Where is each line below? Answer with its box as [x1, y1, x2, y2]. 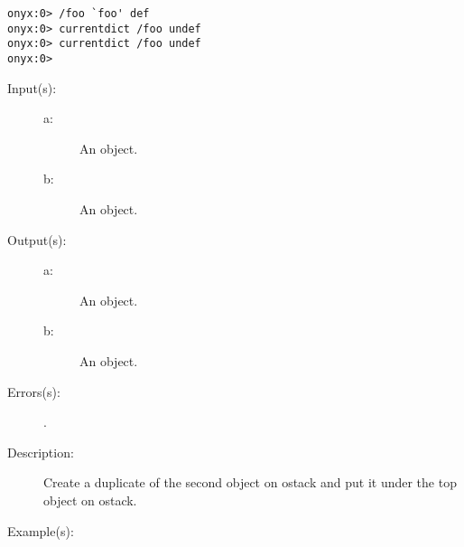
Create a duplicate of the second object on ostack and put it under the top [43, 473, 457, 492]
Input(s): [7, 78, 57, 97]
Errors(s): [7, 382, 60, 401]
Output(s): [7, 230, 67, 249]
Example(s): [7, 521, 74, 540]
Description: [7, 442, 74, 461]
